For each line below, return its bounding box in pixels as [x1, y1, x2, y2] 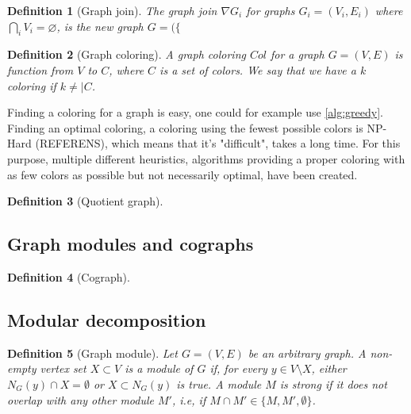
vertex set [40, 360, 86, 377]
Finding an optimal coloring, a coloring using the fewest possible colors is [7, 119, 363, 136]
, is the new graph [56, 17, 144, 34]
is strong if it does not [279, 375, 387, 392]
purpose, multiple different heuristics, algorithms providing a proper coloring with [7, 150, 405, 167]
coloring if [7, 77, 56, 94]
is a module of [125, 360, 194, 377]
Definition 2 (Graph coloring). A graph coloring [7, 46, 246, 63]
